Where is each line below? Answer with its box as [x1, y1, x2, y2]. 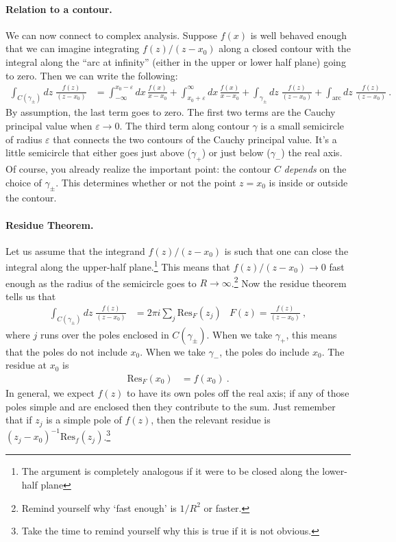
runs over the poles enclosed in [40, 327, 169, 341]
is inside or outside [269, 175, 348, 189]
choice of [5, 175, 42, 189]
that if [5, 412, 32, 427]
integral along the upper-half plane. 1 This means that [5, 258, 230, 273]
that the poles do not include [5, 344, 127, 358]
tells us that [5, 288, 56, 303]
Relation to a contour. [5, 1, 112, 16]
